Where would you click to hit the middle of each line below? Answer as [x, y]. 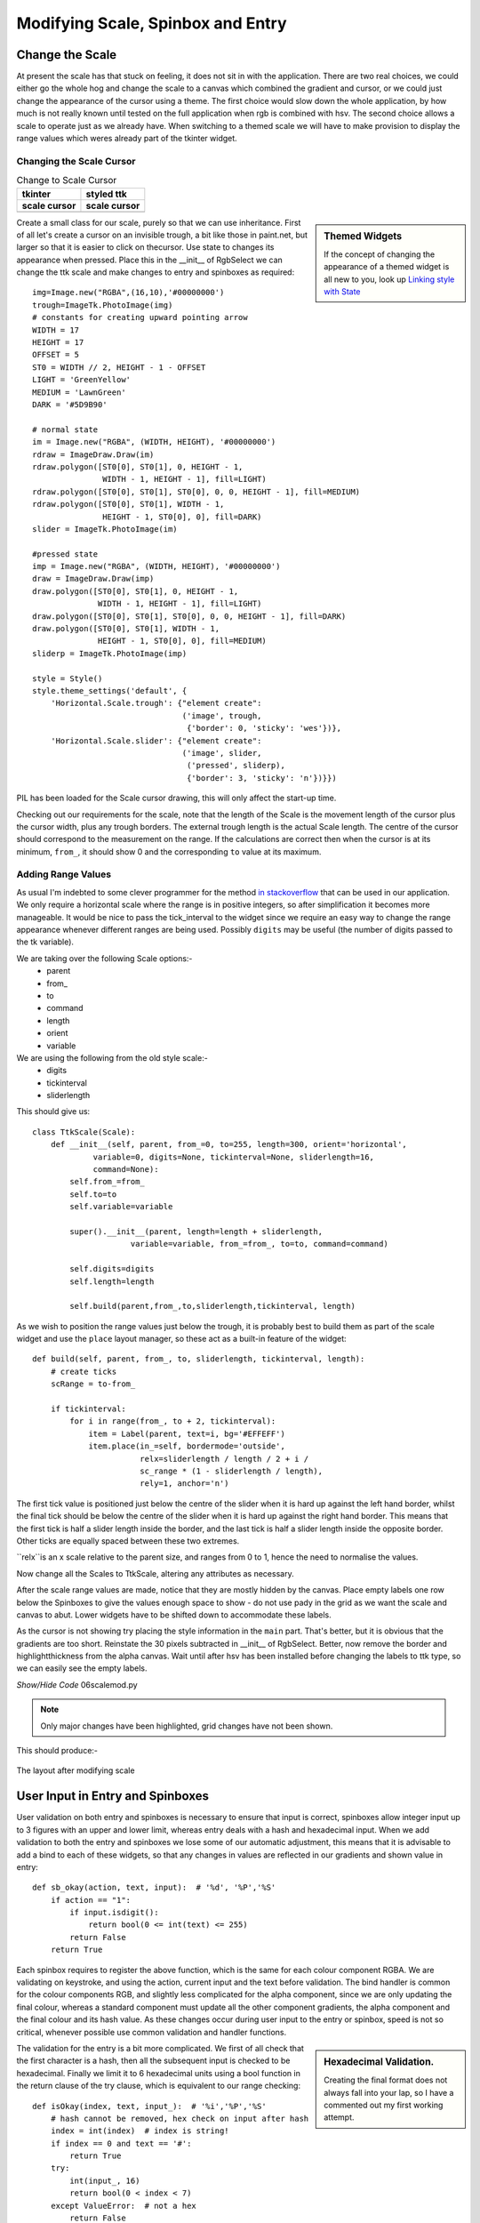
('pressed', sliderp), [236, 766]
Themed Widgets [363, 236]
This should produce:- [57, 1751]
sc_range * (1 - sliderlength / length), [231, 1471]
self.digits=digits [112, 1269]
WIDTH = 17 [56, 330]
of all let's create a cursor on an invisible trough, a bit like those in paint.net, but [162, 235]
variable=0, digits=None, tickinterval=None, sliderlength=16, [234, 1157]
